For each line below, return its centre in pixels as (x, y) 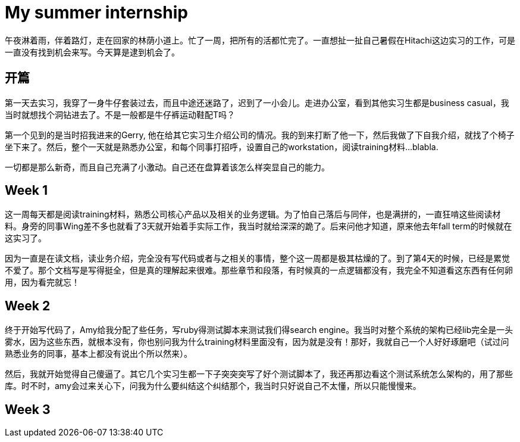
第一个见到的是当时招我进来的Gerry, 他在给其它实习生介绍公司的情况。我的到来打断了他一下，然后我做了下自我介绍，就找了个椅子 (260, 135)
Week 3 (28, 409)
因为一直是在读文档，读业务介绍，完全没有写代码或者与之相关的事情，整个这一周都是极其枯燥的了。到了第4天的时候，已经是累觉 (258, 259)
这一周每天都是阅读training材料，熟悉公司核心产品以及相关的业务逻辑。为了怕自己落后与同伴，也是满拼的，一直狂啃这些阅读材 (253, 214)
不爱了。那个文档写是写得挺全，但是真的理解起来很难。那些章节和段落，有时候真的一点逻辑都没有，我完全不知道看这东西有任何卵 (259, 270)
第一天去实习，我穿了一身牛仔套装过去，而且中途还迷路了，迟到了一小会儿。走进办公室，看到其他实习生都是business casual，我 (257, 102)
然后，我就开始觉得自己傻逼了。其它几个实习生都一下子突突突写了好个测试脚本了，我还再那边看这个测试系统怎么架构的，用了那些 (259, 374)
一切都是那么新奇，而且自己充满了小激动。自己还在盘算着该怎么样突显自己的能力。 (167, 167)
